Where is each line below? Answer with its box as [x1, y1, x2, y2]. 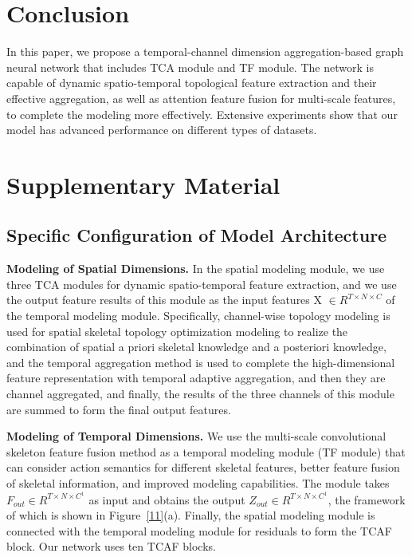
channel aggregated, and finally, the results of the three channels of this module [6, 385, 394, 402]
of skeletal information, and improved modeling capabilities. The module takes [6, 474, 390, 491]
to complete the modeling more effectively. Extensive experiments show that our [6, 105, 398, 122]
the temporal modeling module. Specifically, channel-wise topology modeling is [6, 307, 390, 324]
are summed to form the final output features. [6, 401, 231, 417]
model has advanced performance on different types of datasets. [6, 121, 317, 138]
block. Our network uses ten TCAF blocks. [6, 538, 216, 555]
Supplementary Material [6, 168, 281, 200]
